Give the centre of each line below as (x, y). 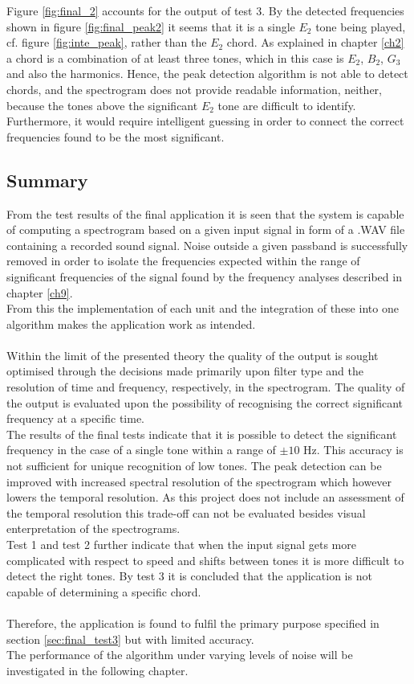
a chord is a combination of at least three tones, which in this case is (175, 57)
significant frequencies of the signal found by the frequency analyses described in (204, 276)
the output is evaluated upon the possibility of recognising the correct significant (205, 402)
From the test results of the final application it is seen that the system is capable (205, 213)
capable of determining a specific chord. (104, 591)
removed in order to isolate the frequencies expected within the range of (183, 261)
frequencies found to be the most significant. (116, 136)
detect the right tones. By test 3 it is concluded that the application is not (189, 576)
